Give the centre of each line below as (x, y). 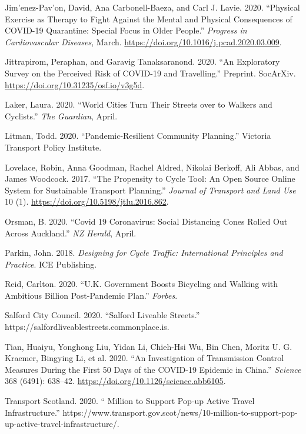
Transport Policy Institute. (53, 147)
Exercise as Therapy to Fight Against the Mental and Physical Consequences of (149, 19)
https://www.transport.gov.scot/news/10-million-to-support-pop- (180, 412)
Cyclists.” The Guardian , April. (61, 116)
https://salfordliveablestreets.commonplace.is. (87, 327)
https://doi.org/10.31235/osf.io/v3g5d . (75, 84)
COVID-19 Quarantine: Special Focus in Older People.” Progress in (126, 30)
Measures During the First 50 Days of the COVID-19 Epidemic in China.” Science (153, 369)
